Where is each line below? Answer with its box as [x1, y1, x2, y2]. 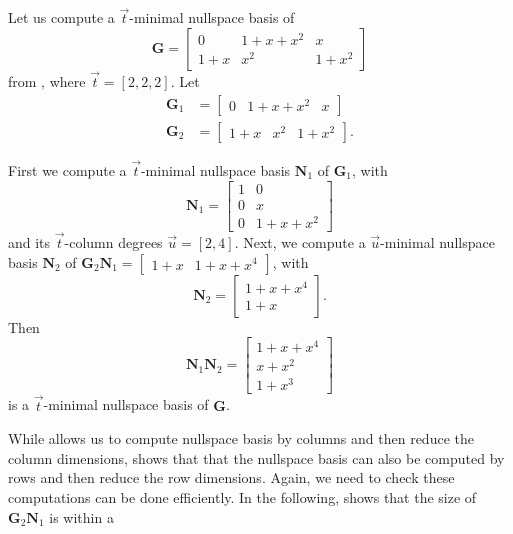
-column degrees [64, 231, 163, 252]
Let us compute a [8, 7, 115, 28]
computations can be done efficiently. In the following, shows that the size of [8, 487, 477, 508]
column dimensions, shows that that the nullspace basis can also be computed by [8, 447, 505, 468]
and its [8, 231, 51, 252]
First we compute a [8, 159, 127, 180]
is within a [49, 506, 114, 527]
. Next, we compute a [234, 231, 366, 252]
